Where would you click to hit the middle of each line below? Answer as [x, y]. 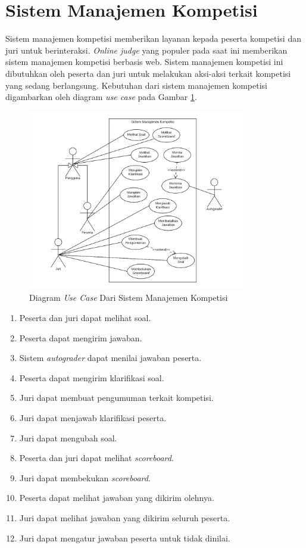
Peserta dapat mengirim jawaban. [81, 337]
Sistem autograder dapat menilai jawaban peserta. [110, 358]
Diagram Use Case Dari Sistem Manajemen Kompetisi [129, 298]
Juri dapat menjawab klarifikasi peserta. [93, 417]
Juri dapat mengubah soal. [68, 438]
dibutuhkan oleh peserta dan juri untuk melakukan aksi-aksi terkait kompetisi [148, 73]
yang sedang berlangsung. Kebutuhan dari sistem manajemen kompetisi [136, 85]
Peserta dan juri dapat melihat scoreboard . [96, 458]
